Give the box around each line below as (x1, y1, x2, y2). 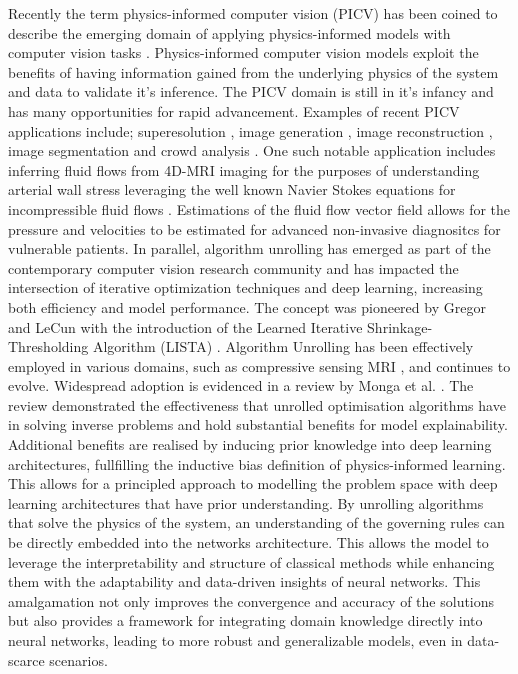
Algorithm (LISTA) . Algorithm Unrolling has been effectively (92, 336, 474, 357)
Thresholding (8, 336, 89, 357)
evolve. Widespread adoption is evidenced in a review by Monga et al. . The (8, 375, 474, 396)
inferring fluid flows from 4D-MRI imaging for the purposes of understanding (8, 159, 480, 180)
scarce (8, 649, 45, 670)
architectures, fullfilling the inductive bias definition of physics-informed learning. (8, 453, 506, 474)
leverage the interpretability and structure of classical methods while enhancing (8, 551, 495, 572)
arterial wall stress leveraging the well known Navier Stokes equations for (8, 179, 456, 200)
